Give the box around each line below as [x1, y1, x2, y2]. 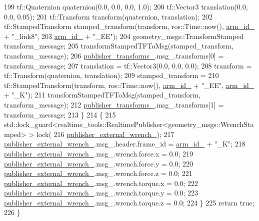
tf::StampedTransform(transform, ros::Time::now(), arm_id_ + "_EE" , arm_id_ [4, 79, 254, 90]
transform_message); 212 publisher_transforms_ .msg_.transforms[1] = [4, 99, 224, 109]
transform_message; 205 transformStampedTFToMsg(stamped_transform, [4, 40, 234, 51]
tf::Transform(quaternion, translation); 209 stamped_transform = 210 [4, 70, 219, 80]
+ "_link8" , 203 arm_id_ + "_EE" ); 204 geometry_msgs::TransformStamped [4, 30, 244, 41]
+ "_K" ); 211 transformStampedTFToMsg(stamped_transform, [4, 89, 200, 100]
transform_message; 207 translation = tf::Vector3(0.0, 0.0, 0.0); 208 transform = [4, 60, 252, 70]
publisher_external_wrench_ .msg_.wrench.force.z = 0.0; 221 [4, 168, 192, 178]
